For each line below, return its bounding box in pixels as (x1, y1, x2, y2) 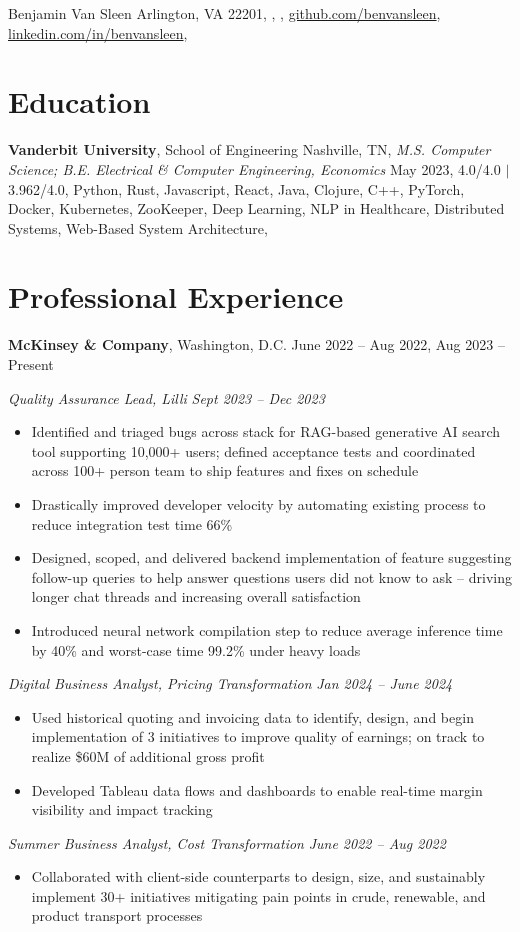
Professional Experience (8, 276, 344, 317)
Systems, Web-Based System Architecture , (8, 217, 268, 238)
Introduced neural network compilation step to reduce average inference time (31, 619, 503, 640)
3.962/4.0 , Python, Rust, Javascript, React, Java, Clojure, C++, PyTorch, (8, 178, 465, 199)
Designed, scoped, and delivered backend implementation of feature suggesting (31, 547, 512, 568)
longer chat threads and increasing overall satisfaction (31, 586, 361, 607)
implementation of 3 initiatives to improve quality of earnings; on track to (31, 726, 485, 747)
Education (8, 81, 151, 122)
